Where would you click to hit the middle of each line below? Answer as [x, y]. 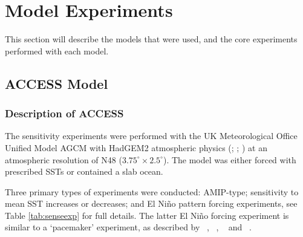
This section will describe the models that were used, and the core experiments [151, 39]
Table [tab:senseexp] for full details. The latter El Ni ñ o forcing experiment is [147, 215]
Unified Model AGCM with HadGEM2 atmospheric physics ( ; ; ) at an [136, 147]
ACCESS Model [57, 83]
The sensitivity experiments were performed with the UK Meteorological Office [151, 136]
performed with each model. [57, 50]
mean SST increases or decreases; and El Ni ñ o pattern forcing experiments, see [151, 203]
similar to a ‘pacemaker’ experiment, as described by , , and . [128, 227]
